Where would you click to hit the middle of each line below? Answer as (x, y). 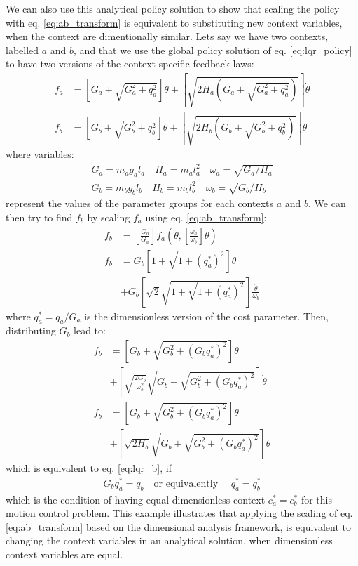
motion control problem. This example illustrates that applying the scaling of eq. (179, 513)
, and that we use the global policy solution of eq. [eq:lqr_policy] (213, 50)
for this (316, 499)
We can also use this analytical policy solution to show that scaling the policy (173, 8)
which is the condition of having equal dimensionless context (136, 499)
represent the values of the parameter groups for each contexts (140, 203)
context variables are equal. (64, 554)
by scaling (109, 217)
